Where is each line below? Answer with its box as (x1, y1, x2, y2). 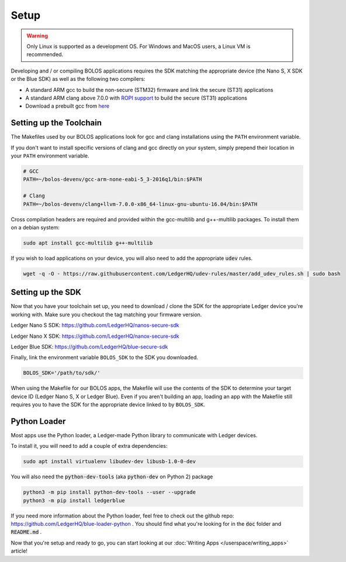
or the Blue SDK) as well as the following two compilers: (11, 76, 146, 83)
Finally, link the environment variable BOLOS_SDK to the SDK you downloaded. (11, 354, 199, 361)
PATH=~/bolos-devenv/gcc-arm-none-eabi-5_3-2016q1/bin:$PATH (23, 176, 202, 183)
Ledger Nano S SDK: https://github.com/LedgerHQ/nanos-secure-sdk (11, 322, 179, 329)
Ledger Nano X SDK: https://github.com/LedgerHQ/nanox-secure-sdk (11, 333, 179, 340)
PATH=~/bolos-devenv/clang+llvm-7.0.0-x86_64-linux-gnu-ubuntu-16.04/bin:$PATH (23, 201, 258, 207)
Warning (26, 32, 48, 39)
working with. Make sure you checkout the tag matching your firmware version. (11, 311, 202, 318)
